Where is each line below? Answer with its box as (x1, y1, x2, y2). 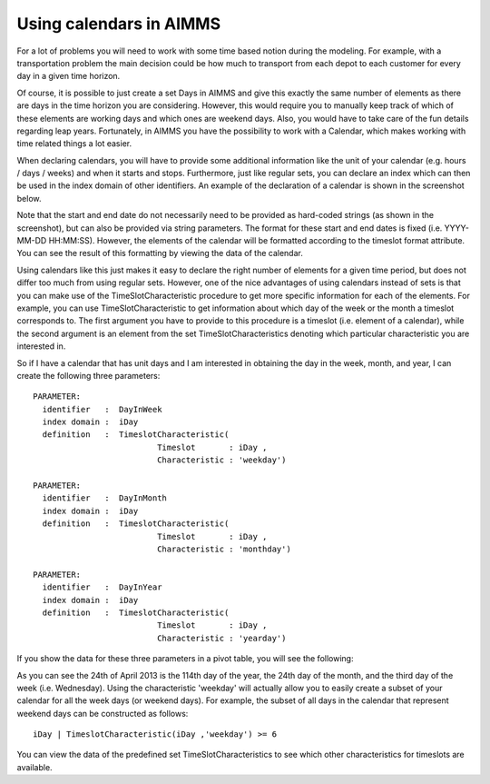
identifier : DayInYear (42, 582, 162, 592)
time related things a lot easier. (16, 138, 132, 149)
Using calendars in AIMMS (16, 14, 221, 34)
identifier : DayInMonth (42, 493, 168, 503)
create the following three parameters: (16, 370, 161, 381)
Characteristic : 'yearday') (157, 632, 287, 643)
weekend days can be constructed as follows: (16, 708, 189, 719)
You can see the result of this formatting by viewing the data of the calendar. (16, 248, 303, 259)
